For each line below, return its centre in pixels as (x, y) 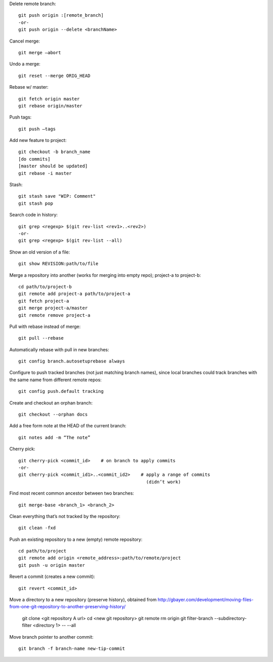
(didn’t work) (164, 482)
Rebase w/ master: (29, 87)
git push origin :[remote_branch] (61, 15)
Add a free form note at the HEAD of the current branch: (68, 426)
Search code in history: (34, 215)
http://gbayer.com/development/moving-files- (206, 600)
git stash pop (36, 203)
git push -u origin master (52, 565)
